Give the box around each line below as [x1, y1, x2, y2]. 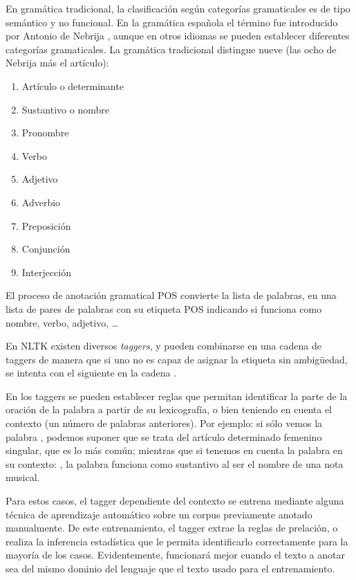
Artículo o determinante [21, 78, 124, 93]
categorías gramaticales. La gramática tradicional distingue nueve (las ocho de [6, 42, 337, 56]
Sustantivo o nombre [21, 102, 109, 116]
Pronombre [21, 125, 69, 140]
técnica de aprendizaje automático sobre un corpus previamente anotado [6, 507, 312, 521]
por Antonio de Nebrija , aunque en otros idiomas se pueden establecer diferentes [6, 28, 350, 43]
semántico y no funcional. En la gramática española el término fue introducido [6, 15, 338, 29]
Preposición [21, 218, 71, 233]
